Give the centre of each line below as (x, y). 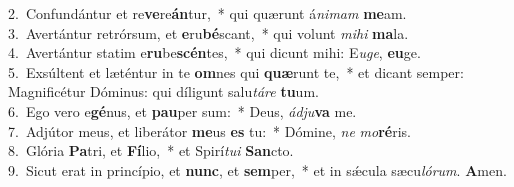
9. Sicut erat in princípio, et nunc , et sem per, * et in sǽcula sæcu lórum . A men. (257, 169)
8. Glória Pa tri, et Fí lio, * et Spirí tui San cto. (151, 150)
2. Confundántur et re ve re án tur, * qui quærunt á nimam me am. (207, 13)
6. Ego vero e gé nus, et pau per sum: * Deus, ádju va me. (182, 110)
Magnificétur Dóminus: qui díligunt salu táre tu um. (163, 91)
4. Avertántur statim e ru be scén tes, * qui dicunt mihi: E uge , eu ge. (214, 52)
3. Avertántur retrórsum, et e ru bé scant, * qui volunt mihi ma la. (208, 32)
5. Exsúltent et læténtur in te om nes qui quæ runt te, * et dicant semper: (236, 71)
